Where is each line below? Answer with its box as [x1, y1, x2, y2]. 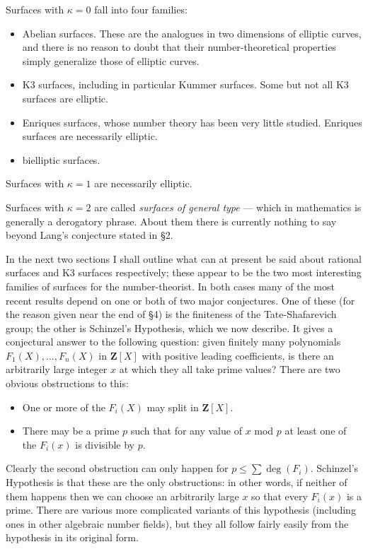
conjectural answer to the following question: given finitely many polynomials [6, 334, 341, 349]
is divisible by [75, 437, 135, 451]
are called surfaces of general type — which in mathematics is [94, 199, 362, 214]
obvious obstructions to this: [6, 376, 129, 391]
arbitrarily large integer [6, 362, 108, 377]
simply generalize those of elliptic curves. [22, 53, 200, 68]
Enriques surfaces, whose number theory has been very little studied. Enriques [22, 114, 362, 129]
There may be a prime [22, 423, 120, 438]
